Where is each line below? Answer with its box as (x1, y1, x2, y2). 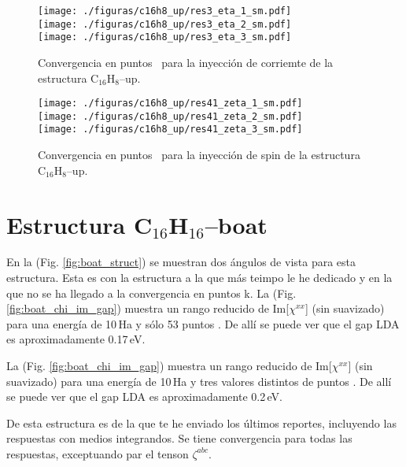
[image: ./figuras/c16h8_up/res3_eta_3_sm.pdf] (38, 32, 292, 43)
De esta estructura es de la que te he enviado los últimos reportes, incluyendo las (6, 414, 397, 431)
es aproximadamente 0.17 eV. (6, 331, 146, 347)
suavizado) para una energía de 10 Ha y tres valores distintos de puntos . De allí (6, 372, 392, 389)
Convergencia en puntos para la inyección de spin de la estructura (38, 146, 360, 163)
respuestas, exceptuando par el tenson (6, 445, 189, 461)
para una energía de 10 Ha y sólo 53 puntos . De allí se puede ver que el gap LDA (6, 315, 400, 332)
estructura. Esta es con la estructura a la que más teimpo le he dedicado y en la (6, 269, 393, 286)
